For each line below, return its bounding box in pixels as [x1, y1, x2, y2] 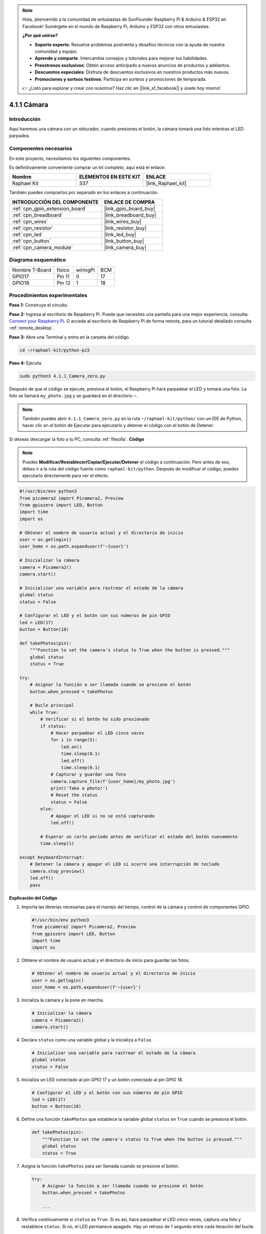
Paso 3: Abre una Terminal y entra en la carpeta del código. [9, 334, 131, 340]
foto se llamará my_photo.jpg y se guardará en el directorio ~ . [9, 393, 138, 399]
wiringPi [76, 267, 95, 273]
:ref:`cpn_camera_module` [12, 244, 73, 251]
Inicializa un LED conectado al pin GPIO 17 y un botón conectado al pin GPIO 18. [21, 1077, 183, 1082]
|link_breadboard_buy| [104, 211, 157, 218]
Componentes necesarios [9, 145, 72, 152]
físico [57, 267, 70, 273]
